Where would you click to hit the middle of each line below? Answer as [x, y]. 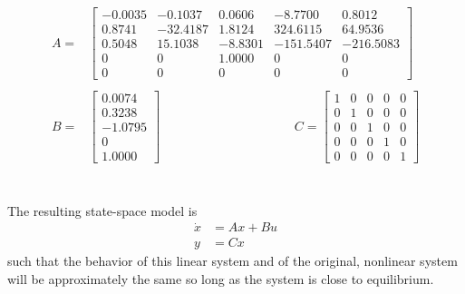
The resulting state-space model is [102, 210]
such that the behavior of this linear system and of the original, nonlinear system [232, 261]
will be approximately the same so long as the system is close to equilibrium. [221, 279]
